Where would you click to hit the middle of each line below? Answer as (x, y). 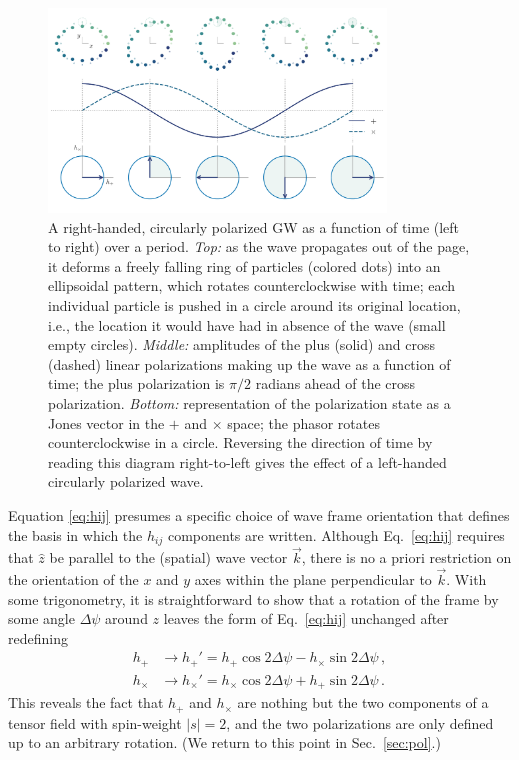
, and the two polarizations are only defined (360, 722)
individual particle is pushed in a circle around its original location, (254, 305)
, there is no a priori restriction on (406, 557)
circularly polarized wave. (126, 481)
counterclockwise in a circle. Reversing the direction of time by (240, 442)
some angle (41, 618)
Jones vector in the (106, 422)
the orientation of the (73, 579)
